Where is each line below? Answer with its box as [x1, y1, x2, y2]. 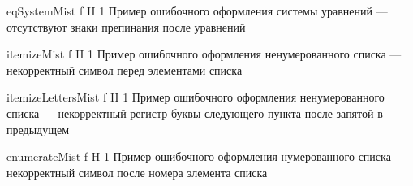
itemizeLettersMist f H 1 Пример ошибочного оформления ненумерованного [6, 89, 385, 106]
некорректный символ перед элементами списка [6, 61, 243, 78]
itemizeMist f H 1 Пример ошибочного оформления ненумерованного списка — [6, 45, 402, 63]
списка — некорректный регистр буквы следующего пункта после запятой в [6, 104, 383, 121]
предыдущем [6, 120, 70, 137]
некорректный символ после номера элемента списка [6, 163, 268, 180]
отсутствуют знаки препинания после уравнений [6, 18, 246, 35]
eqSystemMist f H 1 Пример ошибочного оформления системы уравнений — [6, 2, 388, 19]
